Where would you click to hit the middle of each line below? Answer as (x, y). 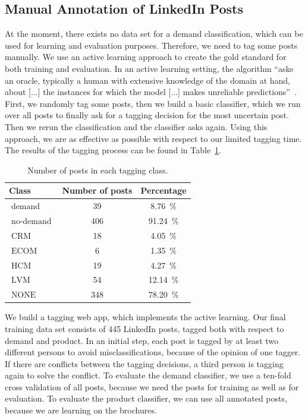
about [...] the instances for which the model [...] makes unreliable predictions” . (151, 92)
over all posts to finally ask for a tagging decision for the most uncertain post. (147, 115)
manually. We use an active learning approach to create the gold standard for (146, 57)
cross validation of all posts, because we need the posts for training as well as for (152, 386)
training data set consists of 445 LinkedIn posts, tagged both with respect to (144, 328)
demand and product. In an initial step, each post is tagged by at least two (142, 340)
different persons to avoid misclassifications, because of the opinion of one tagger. (153, 352)
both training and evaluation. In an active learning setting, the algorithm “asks (149, 68)
